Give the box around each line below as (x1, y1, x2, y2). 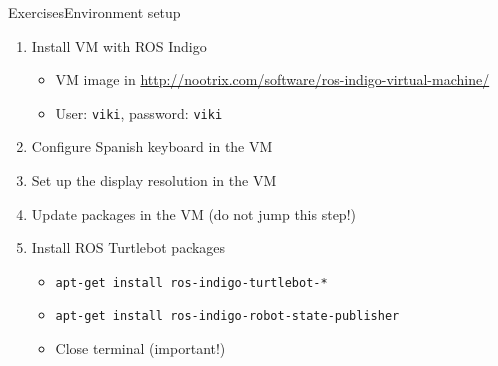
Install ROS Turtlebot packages (31, 237, 226, 258)
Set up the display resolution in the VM (31, 170, 277, 191)
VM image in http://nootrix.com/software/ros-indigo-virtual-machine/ (55, 69, 490, 90)
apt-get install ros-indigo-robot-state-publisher (55, 309, 400, 324)
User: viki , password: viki (55, 102, 223, 123)
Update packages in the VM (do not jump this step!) (31, 203, 356, 224)
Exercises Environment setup (8, 2, 181, 22)
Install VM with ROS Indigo (31, 35, 207, 56)
